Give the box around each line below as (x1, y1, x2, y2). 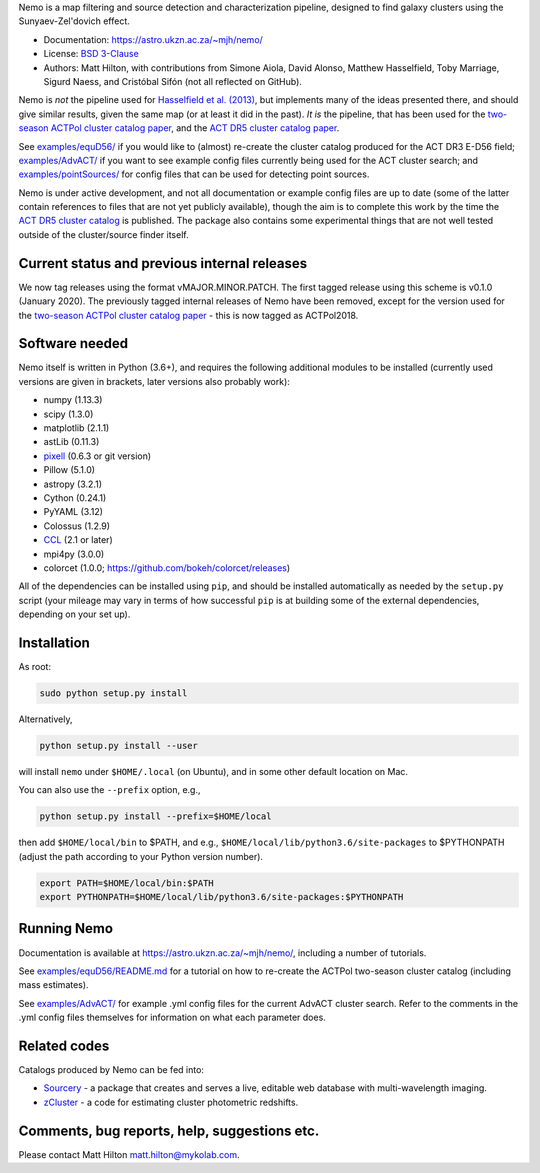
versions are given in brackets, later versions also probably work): (18, 375, 290, 387)
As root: (18, 661, 52, 672)
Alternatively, (18, 713, 73, 725)
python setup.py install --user (39, 740, 199, 751)
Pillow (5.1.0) (43, 464, 95, 476)
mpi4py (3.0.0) (43, 548, 105, 560)
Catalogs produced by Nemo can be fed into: (18, 1064, 205, 1076)
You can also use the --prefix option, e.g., (18, 784, 201, 796)
